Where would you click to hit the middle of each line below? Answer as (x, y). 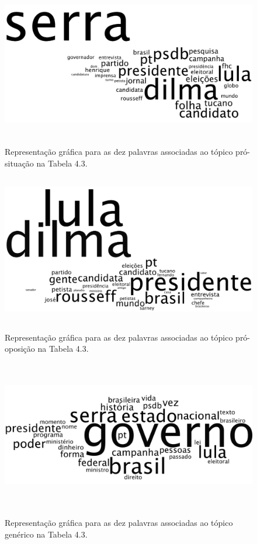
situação (19, 163)
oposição (20, 349)
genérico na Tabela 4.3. (46, 534)
